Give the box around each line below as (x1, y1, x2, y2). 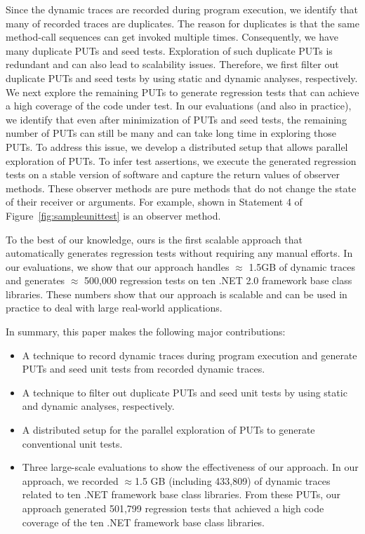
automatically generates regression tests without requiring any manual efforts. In (6, 246, 353, 260)
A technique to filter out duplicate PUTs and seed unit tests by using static (22, 385, 347, 399)
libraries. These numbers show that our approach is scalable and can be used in (6, 286, 347, 301)
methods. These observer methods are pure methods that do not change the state (6, 180, 357, 195)
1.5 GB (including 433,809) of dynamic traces (135, 473, 331, 488)
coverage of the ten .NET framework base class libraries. (22, 514, 265, 529)
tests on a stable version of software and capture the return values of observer (6, 167, 340, 182)
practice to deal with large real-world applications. (6, 300, 223, 315)
